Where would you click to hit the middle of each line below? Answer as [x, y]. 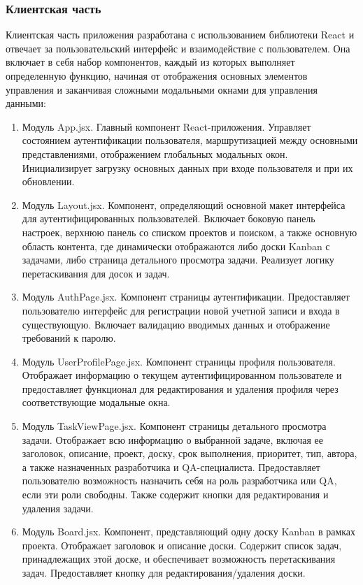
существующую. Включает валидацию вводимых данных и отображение [176, 324]
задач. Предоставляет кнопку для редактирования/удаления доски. [164, 572]
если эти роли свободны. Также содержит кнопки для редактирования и [175, 494]
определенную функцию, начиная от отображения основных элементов [157, 75]
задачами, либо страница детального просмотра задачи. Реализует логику [178, 260]
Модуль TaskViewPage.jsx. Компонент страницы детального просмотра [174, 426]
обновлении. [48, 181]
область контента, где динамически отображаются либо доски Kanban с [176, 246]
